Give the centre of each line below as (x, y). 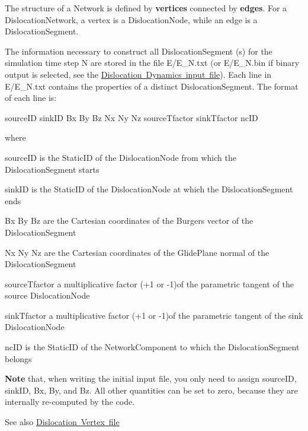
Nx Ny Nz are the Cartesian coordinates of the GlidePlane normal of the (137, 252)
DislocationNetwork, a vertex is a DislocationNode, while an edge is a (131, 19)
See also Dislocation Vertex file (62, 422)
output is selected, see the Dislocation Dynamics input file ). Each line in (138, 74)
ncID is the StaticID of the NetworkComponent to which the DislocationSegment (152, 347)
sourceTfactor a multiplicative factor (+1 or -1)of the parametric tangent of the (149, 283)
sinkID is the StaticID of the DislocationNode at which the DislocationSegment (149, 189)
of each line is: (31, 98)
